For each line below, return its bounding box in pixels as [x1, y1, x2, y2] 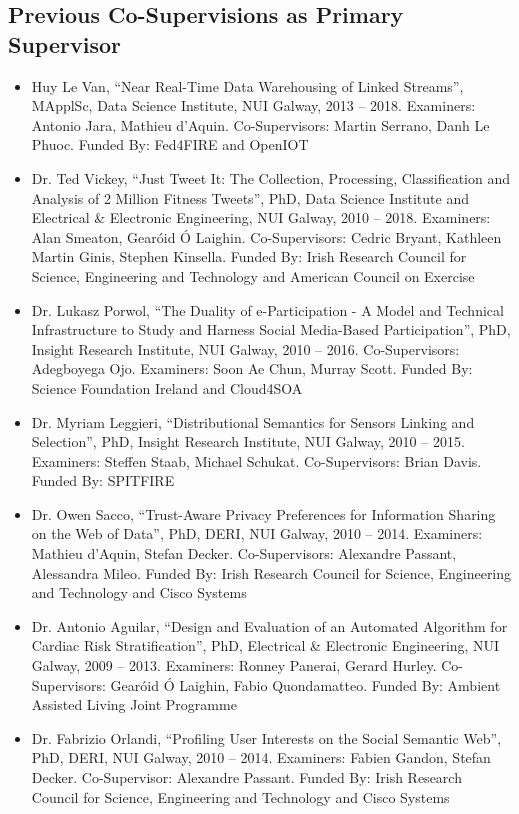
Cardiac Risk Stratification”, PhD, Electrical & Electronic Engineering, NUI [31, 635, 500, 656]
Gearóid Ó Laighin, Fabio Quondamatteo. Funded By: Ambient [110, 674, 501, 695]
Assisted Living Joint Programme [31, 694, 237, 715]
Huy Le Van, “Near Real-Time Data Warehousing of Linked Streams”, [31, 75, 464, 96]
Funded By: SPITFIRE [31, 470, 175, 491]
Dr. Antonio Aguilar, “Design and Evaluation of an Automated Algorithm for [31, 615, 508, 636]
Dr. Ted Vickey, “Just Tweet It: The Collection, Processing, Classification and [31, 167, 510, 188]
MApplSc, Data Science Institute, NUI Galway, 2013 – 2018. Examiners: [31, 95, 476, 116]
